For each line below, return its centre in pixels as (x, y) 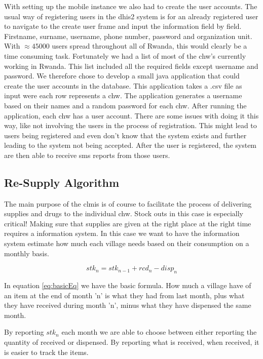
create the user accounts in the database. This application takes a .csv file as (123, 85)
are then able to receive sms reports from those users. (87, 155)
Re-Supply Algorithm (62, 182)
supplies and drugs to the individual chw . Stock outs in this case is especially (124, 213)
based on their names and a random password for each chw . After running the (125, 105)
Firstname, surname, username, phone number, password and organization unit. (128, 36)
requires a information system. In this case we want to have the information (122, 233)
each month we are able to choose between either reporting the (159, 332)
